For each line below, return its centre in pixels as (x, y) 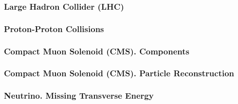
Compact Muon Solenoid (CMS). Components (97, 51)
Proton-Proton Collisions (54, 28)
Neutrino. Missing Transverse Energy (79, 95)
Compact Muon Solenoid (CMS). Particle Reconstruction (119, 73)
